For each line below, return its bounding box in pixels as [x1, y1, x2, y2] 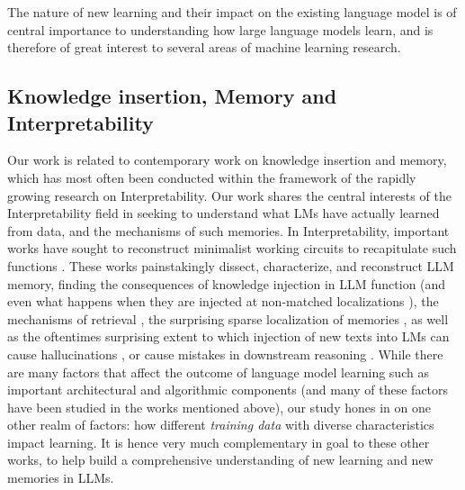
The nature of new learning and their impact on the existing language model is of [7, 3, 457, 21]
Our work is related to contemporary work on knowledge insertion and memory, [7, 150, 447, 169]
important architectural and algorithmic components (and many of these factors [7, 380, 449, 399]
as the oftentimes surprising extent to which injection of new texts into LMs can [7, 327, 450, 346]
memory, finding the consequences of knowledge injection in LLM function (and [7, 274, 446, 293]
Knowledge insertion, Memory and [7, 82, 337, 110]
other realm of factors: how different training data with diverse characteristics [7, 415, 434, 434]
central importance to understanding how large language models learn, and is [7, 20, 434, 39]
